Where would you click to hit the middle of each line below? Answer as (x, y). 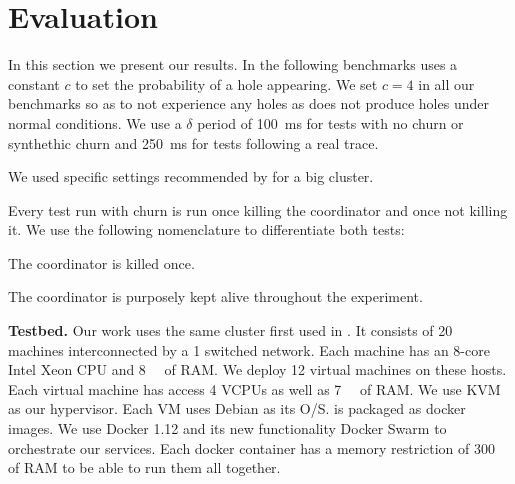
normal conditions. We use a (95, 122)
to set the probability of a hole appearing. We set (226, 83)
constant (34, 83)
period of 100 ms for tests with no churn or (330, 122)
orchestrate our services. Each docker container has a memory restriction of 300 (251, 447)
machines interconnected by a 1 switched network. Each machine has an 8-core (249, 349)
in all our (446, 83)
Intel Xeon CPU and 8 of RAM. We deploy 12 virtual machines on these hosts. (257, 369)
